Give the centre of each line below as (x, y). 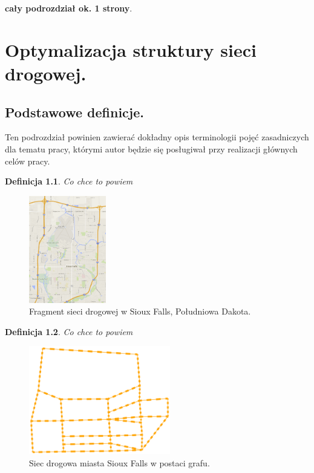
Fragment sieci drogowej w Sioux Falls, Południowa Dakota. (140, 311)
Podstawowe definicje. (74, 112)
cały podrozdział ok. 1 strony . (69, 8)
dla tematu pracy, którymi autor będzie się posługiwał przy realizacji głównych (151, 148)
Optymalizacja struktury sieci (131, 49)
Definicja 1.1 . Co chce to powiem (69, 181)
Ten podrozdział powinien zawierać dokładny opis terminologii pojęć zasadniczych (157, 137)
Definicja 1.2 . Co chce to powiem (69, 331)
